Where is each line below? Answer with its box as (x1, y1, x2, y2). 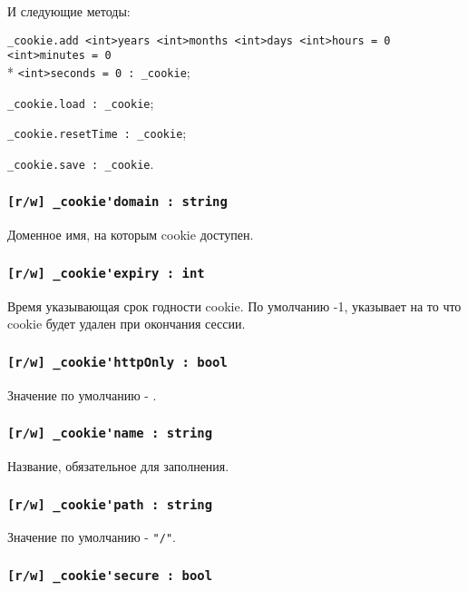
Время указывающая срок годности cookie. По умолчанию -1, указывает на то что (7, 296, 462, 315)
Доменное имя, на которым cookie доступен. (7, 225, 254, 244)
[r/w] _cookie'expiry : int (7, 265, 205, 281)
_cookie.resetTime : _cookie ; (7, 123, 187, 143)
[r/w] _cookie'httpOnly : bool (7, 354, 228, 369)
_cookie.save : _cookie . (7, 153, 154, 172)
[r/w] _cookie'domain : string (7, 194, 228, 210)
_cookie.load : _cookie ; (7, 93, 154, 112)
